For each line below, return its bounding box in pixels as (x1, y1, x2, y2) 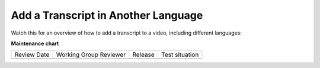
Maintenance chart (11, 40, 59, 47)
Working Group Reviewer (56, 50, 126, 59)
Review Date (14, 50, 50, 59)
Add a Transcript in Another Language (11, 9, 203, 22)
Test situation (161, 50, 199, 59)
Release (132, 50, 155, 59)
